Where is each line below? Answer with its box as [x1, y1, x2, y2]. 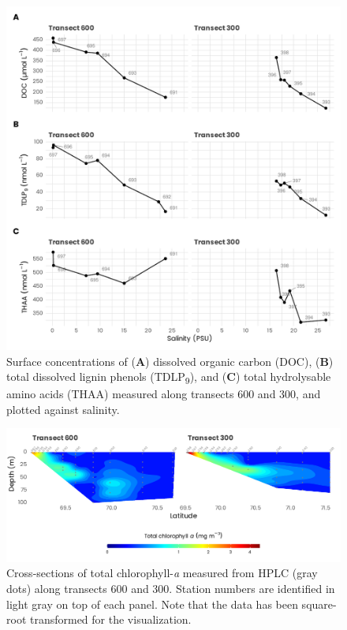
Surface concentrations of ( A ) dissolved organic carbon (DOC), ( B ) [6, 352, 334, 369]
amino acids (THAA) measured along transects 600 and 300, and [6, 386, 321, 402]
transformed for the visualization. [29, 611, 192, 628]
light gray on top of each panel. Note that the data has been [6, 595, 298, 612]
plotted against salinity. [6, 401, 120, 417]
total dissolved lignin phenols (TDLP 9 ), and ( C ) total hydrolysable [6, 368, 331, 386]
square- [301, 595, 337, 612]
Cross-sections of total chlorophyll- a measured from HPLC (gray [6, 565, 318, 581]
